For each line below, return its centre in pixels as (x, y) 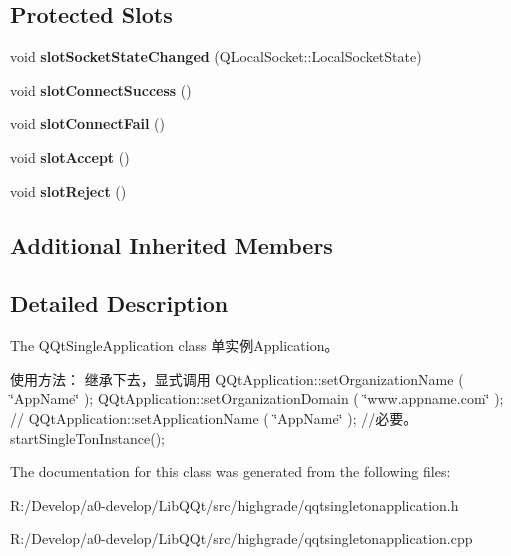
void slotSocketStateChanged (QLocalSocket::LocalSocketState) (216, 56)
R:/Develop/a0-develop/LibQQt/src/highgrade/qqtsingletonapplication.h (234, 504)
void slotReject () (68, 190)
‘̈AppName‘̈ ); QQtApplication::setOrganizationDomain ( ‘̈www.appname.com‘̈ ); (257, 398)
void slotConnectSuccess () (101, 89)
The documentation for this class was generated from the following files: (230, 471)
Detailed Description (119, 303)
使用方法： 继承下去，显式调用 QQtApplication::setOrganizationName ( (237, 378)
